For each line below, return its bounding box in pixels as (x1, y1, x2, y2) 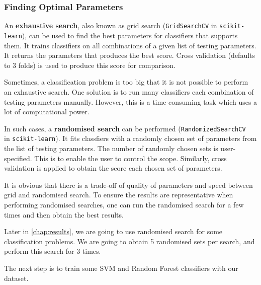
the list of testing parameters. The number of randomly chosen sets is (4, 143, 218, 153)
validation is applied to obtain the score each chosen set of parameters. (4, 163, 222, 173)
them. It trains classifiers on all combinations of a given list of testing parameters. (4, 40, 256, 50)
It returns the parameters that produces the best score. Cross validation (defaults (4, 50, 255, 60)
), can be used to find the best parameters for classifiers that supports (22, 30, 238, 40)
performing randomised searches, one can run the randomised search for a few (4, 199, 244, 209)
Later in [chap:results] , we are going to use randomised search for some (4, 226, 223, 237)
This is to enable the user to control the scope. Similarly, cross (34, 153, 227, 163)
